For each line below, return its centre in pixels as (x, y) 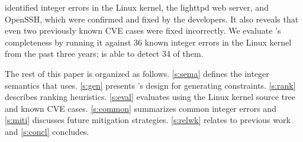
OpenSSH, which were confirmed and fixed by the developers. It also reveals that (152, 19)
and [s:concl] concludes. (47, 131)
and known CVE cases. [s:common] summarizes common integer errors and (141, 108)
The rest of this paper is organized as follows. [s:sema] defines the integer (137, 73)
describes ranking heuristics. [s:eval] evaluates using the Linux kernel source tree (150, 97)
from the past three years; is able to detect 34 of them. (104, 54)
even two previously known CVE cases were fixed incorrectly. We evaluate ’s (143, 30)
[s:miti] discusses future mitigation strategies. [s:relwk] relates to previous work (148, 120)
